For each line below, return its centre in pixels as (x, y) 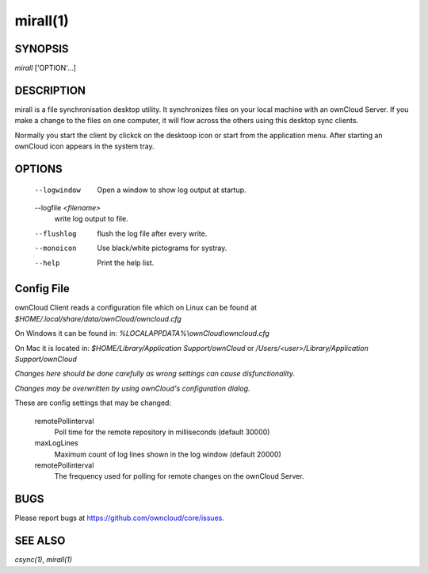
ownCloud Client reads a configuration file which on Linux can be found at (136, 308)
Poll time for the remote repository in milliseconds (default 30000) (162, 432)
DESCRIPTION (50, 90)
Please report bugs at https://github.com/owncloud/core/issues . (120, 518)
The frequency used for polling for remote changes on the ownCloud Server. (179, 476)
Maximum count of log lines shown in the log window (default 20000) (168, 454)
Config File (42, 289)
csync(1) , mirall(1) (44, 560)
